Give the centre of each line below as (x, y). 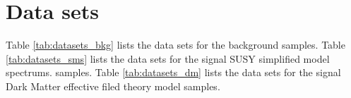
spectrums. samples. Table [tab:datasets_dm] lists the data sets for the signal (173, 72)
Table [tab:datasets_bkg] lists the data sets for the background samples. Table (175, 45)
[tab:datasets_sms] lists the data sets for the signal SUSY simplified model (168, 58)
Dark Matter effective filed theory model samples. (113, 86)
